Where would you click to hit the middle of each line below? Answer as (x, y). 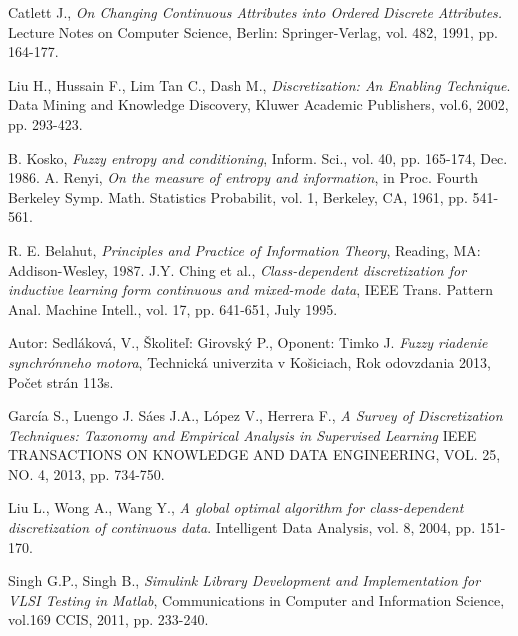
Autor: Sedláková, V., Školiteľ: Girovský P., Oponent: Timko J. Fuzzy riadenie (248, 342)
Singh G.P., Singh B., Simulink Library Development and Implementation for (244, 580)
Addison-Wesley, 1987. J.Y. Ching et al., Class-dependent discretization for (237, 269)
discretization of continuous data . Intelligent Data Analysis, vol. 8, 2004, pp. (242, 527)
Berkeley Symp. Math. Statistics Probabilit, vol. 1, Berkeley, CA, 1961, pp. (238, 196)
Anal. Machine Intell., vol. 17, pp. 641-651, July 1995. (173, 308)
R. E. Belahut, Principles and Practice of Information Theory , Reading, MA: (244, 249)
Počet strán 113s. (61, 381)
